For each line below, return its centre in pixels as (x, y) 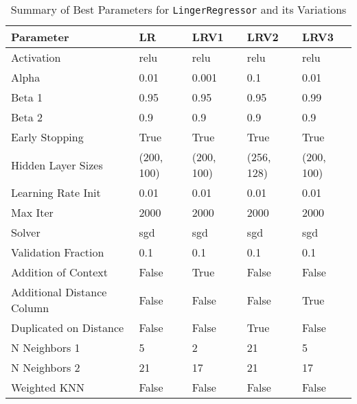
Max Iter (32, 212)
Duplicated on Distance (68, 328)
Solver (26, 232)
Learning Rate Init (56, 192)
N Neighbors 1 (46, 347)
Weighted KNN (48, 387)
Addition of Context (59, 272)
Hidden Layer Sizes (57, 165)
